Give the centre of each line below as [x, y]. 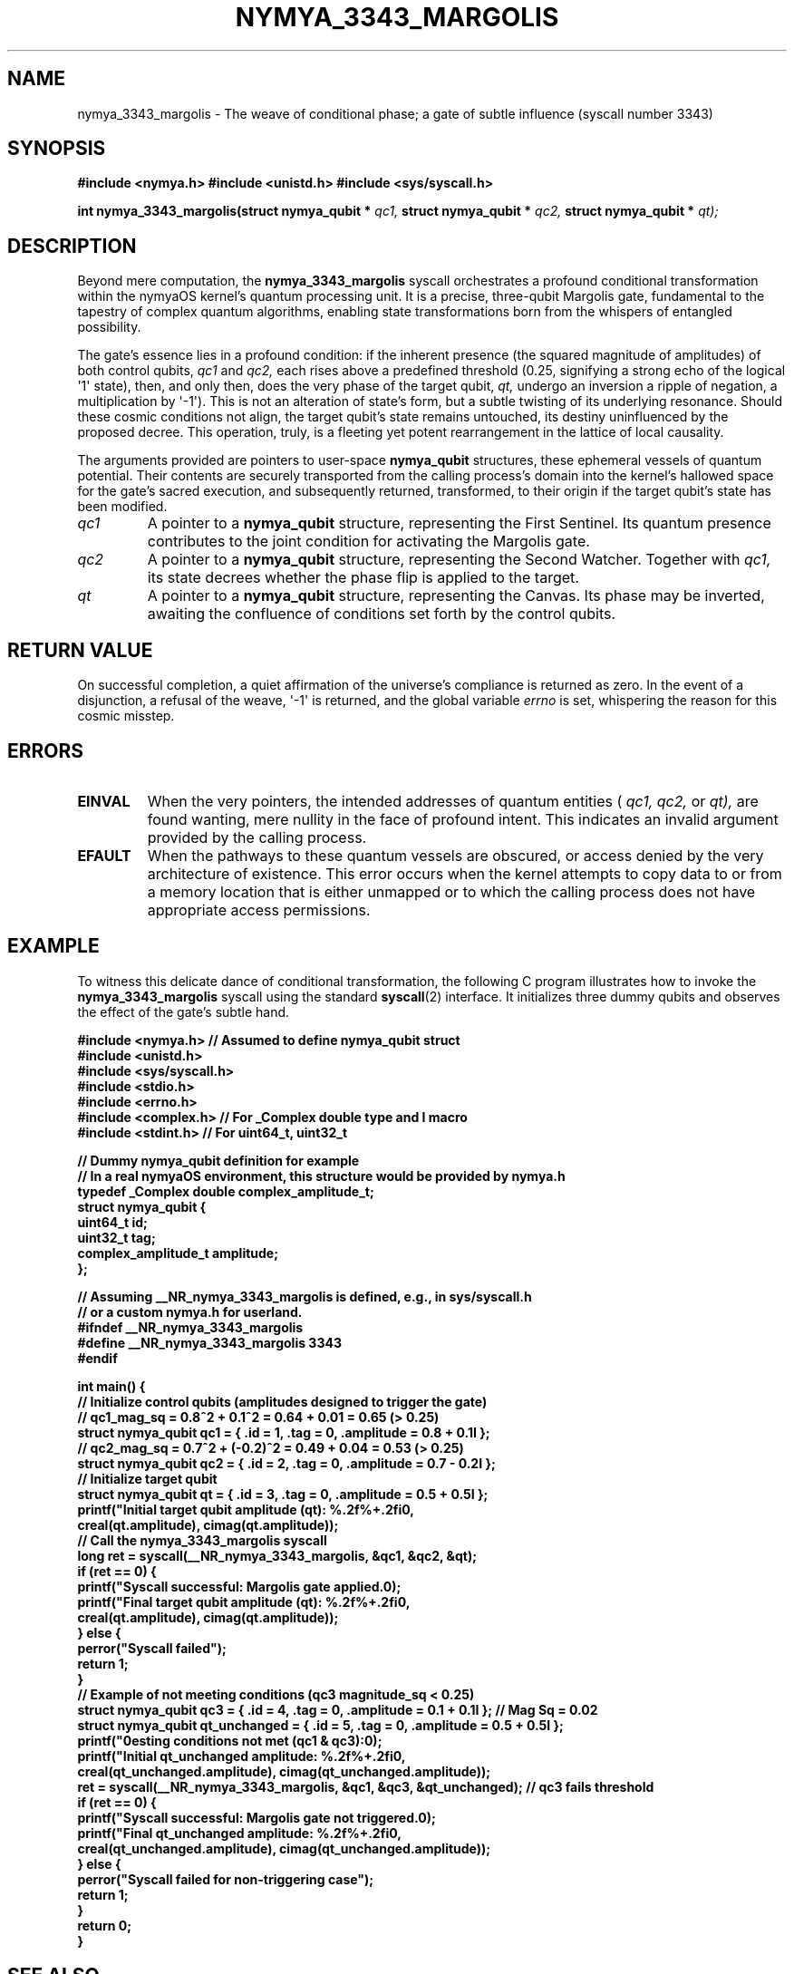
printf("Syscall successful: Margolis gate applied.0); [239, 1586]
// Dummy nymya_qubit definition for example [218, 1160]
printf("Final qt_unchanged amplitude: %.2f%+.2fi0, [239, 1833]
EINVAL [104, 801]
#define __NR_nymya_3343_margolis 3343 [209, 1342]
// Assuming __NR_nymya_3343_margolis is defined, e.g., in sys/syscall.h [305, 1296]
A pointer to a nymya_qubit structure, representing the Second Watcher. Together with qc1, [459, 560]
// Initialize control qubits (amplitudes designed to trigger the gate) [282, 1401]
